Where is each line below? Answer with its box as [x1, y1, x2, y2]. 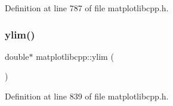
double [5, 50, 29, 62]
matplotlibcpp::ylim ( [36, 50, 114, 62]
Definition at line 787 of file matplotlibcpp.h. [5, 2, 169, 14]
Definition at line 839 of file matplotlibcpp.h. [5, 90, 169, 102]
